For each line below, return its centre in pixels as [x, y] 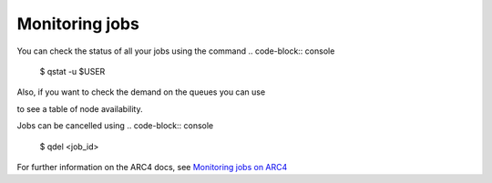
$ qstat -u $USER [72, 71]
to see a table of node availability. [80, 108]
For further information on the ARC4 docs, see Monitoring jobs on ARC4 [152, 167]
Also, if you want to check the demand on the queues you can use [141, 92]
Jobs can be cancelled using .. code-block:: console [115, 126]
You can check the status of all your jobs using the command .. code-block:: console [176, 51]
